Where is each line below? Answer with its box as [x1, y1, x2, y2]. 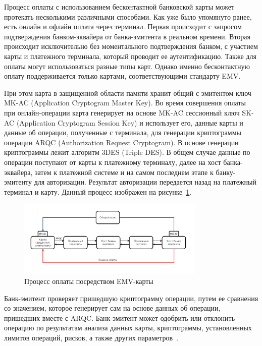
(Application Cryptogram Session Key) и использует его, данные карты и [16, 117, 243, 128]
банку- [216, 166, 236, 177]
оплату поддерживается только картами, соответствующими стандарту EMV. [4, 71, 241, 81]
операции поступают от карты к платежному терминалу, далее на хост [4, 156, 221, 167]
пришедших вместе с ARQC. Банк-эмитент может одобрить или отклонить [4, 312, 235, 323]
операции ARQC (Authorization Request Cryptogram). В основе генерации [4, 137, 239, 147]
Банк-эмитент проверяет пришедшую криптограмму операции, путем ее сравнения [4, 293, 258, 303]
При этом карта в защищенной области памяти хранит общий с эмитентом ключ [4, 87, 251, 98]
